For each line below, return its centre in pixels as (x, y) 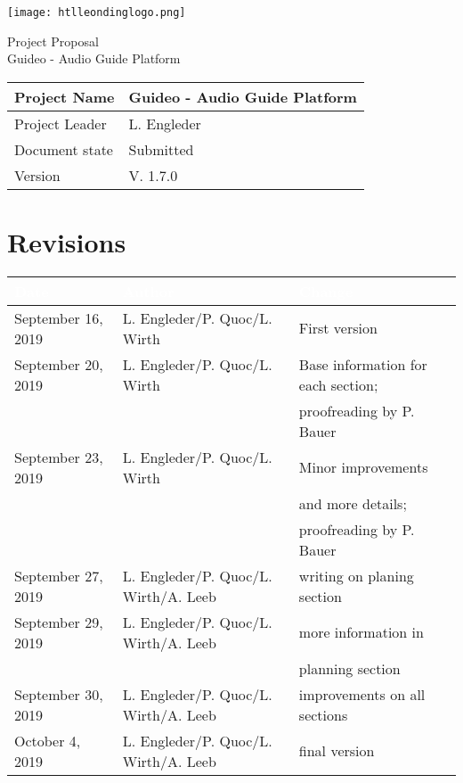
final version (337, 751)
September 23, (59, 457)
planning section (349, 668)
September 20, (59, 364)
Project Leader (61, 123)
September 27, (59, 575)
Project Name (65, 96)
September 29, (59, 622)
